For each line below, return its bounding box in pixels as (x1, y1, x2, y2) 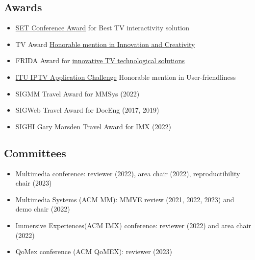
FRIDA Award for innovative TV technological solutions (15, 55, 185, 66)
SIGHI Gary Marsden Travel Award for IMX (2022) (15, 121, 171, 131)
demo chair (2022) (15, 204, 70, 214)
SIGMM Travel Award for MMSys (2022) (15, 88, 140, 98)
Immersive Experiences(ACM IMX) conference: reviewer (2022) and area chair (15, 220, 251, 230)
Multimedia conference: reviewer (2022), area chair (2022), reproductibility (15, 168, 240, 178)
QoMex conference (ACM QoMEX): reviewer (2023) (15, 246, 172, 257)
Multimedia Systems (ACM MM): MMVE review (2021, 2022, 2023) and (15, 194, 234, 204)
